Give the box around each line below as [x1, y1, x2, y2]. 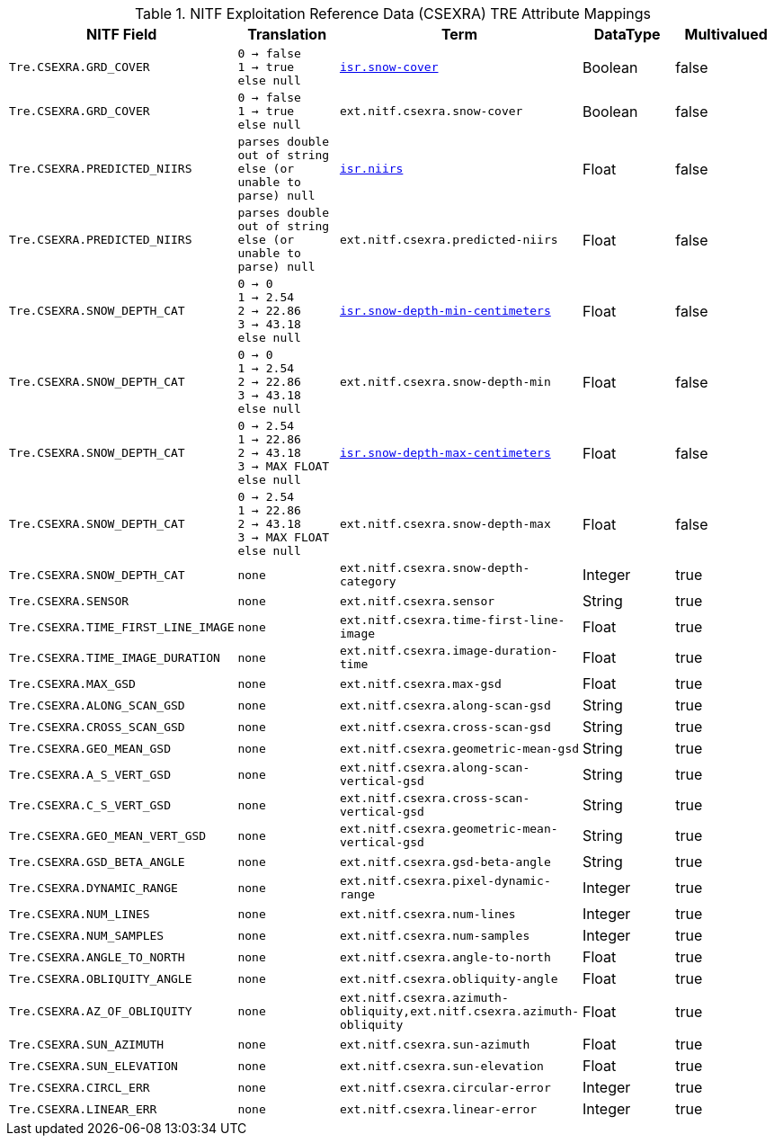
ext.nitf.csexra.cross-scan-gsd [339, 719, 551, 734]
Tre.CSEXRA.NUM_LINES [9, 906, 150, 921]
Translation [247, 25, 327, 43]
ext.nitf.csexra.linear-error [339, 1102, 538, 1116]
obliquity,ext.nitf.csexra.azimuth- [339, 1005, 580, 1018]
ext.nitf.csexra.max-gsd [339, 676, 502, 691]
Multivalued [684, 25, 768, 43]
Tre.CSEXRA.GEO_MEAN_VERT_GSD [9, 828, 207, 843]
